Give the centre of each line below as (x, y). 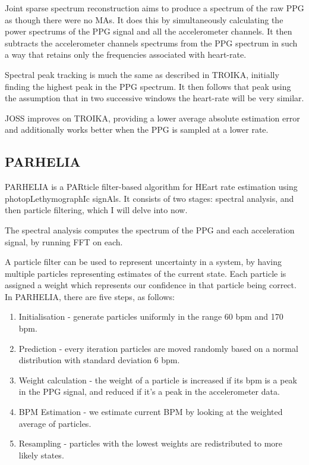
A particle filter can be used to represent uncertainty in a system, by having (143, 262)
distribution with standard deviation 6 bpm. (99, 360)
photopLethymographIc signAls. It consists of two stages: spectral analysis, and (149, 198)
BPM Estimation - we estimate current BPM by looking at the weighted (151, 412)
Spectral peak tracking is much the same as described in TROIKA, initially (142, 74)
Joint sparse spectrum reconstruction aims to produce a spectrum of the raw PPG (154, 8)
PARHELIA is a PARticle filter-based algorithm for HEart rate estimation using (151, 187)
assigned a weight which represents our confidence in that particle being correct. (151, 285)
